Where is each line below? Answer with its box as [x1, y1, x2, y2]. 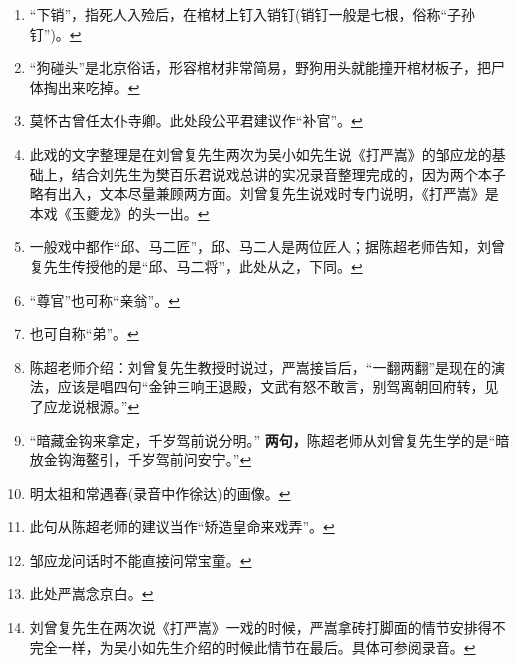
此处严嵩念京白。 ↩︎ [29, 583, 154, 604]
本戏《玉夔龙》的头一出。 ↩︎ [29, 202, 210, 223]
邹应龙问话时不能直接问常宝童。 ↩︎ [29, 549, 252, 570]
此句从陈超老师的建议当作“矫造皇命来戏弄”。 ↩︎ [29, 516, 335, 537]
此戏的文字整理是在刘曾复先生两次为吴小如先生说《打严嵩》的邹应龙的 [29, 143, 492, 164]
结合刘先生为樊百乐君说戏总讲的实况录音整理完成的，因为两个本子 [71, 163, 506, 184]
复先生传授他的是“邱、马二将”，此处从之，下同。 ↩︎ [29, 255, 363, 276]
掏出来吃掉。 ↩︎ [43, 76, 140, 97]
